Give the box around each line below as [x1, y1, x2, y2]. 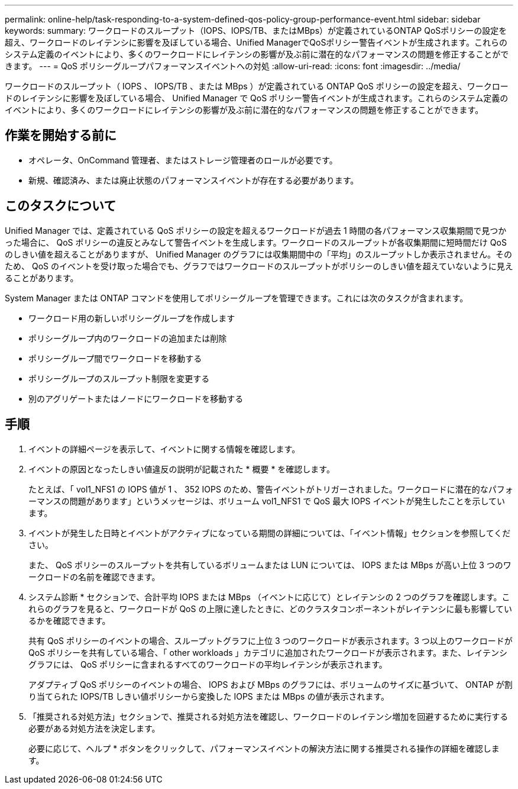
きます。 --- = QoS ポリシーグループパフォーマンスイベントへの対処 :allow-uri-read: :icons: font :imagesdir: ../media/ [5, 61, 461, 71]
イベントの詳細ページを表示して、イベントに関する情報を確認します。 [28, 443, 300, 454]
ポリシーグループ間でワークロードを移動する [28, 353, 202, 363]
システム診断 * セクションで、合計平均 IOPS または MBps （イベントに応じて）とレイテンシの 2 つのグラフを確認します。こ [28, 591, 510, 602]
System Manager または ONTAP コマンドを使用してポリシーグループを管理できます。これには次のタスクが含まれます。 [5, 292, 468, 303]
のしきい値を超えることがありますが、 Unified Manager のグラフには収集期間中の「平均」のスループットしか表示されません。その [5, 249, 512, 259]
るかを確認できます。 [28, 615, 111, 626]
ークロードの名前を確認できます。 [28, 571, 160, 582]
